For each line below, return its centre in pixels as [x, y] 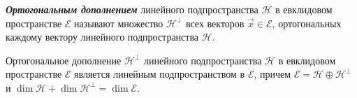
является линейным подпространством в [160, 74]
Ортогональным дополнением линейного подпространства [132, 9]
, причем [272, 74]
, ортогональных [307, 23]
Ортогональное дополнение [64, 60]
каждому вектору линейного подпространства [102, 37]
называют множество [119, 23]
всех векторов [215, 23]
